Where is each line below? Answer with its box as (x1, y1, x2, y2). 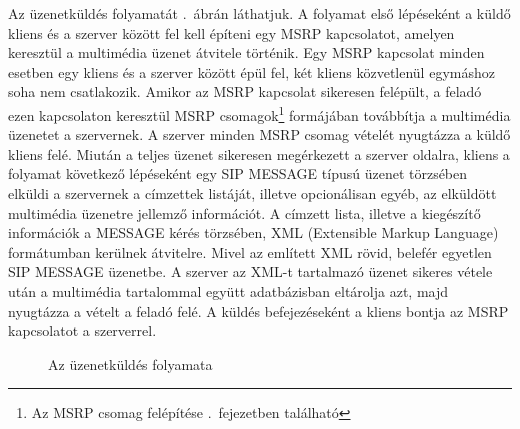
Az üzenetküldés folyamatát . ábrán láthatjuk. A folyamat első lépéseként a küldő (8, 3, 511, 23)
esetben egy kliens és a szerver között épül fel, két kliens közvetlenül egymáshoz (8, 61, 495, 82)
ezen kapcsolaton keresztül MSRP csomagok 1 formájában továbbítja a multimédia (8, 101, 511, 125)
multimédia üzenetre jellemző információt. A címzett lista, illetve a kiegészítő (8, 202, 481, 223)
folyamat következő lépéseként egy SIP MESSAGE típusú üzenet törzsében (8, 163, 468, 184)
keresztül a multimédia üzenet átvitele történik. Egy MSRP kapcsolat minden (8, 42, 485, 63)
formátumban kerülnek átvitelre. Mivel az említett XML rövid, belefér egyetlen (8, 241, 492, 262)
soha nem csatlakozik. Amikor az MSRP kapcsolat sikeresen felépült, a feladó (8, 81, 482, 102)
